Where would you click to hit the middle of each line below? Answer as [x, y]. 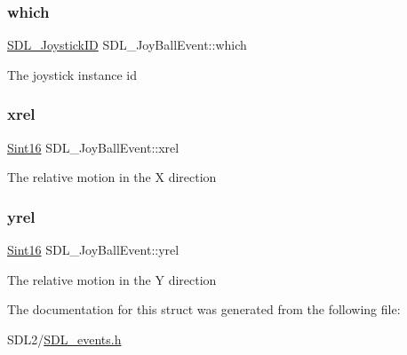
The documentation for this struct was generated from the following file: [204, 309]
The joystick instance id [72, 74]
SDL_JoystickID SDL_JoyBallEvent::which [127, 45]
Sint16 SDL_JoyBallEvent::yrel [93, 250]
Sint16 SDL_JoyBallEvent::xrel [93, 147]
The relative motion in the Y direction [112, 279]
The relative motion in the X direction [112, 177]
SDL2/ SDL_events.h [64, 339]
